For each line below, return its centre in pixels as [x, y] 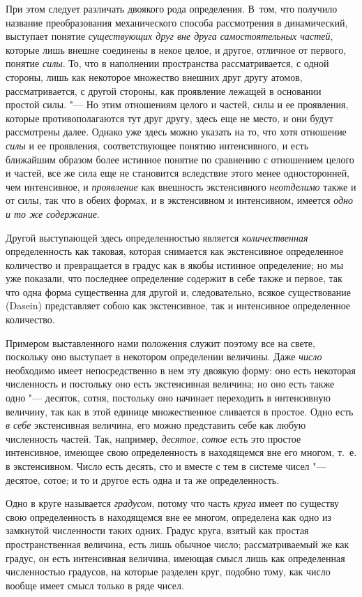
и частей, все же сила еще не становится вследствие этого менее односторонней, [178, 173]
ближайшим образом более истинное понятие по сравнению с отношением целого [180, 159]
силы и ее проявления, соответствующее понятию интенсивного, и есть [157, 145]
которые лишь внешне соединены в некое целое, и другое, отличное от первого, [176, 49]
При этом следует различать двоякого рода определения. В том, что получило [172, 8]
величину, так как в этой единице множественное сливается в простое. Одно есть [180, 411]
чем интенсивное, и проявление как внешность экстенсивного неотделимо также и [181, 186]
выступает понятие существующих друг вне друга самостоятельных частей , [169, 36]
